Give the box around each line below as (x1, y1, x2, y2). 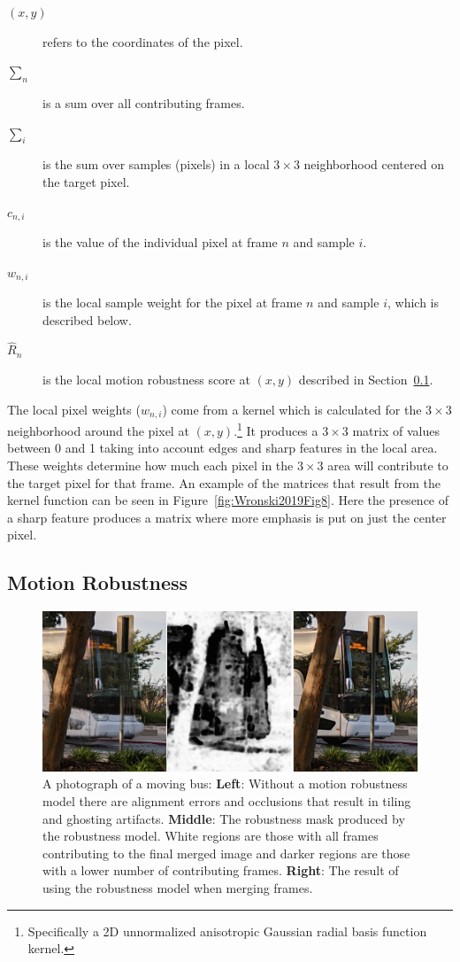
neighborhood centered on (303, 155, 444, 174)
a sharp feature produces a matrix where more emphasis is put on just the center (7, 508, 447, 526)
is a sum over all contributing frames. (42, 93, 245, 112)
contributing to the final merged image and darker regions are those (42, 843, 410, 862)
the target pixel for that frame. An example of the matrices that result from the (7, 473, 441, 492)
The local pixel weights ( (7, 400, 141, 418)
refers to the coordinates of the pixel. (42, 32, 243, 50)
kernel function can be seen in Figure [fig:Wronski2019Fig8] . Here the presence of (7, 491, 449, 509)
